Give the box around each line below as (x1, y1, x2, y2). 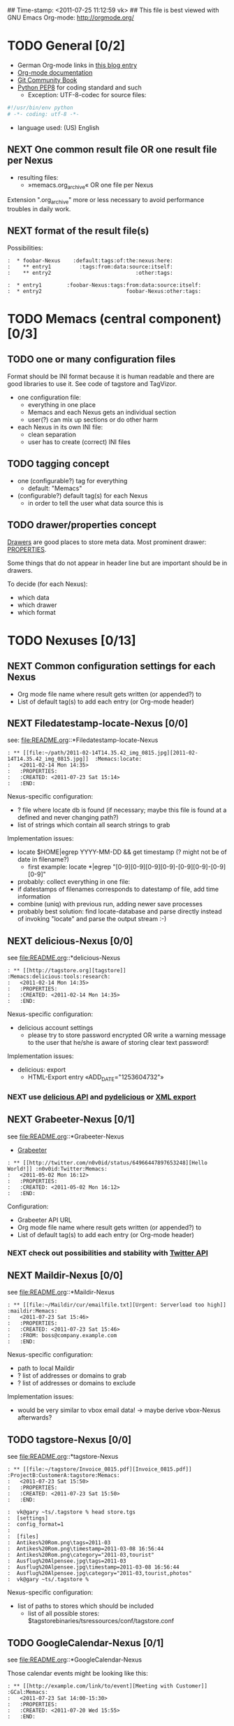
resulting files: (17, 173, 59, 181)
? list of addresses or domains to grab (17, 1371, 127, 1380)
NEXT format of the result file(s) (7, 225, 149, 237)
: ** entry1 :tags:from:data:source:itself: (7, 263, 173, 270)
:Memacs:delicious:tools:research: (7, 973, 111, 980)
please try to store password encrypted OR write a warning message (27, 1031, 226, 1039)
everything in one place (27, 400, 96, 408)
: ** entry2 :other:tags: (7, 269, 173, 276)
